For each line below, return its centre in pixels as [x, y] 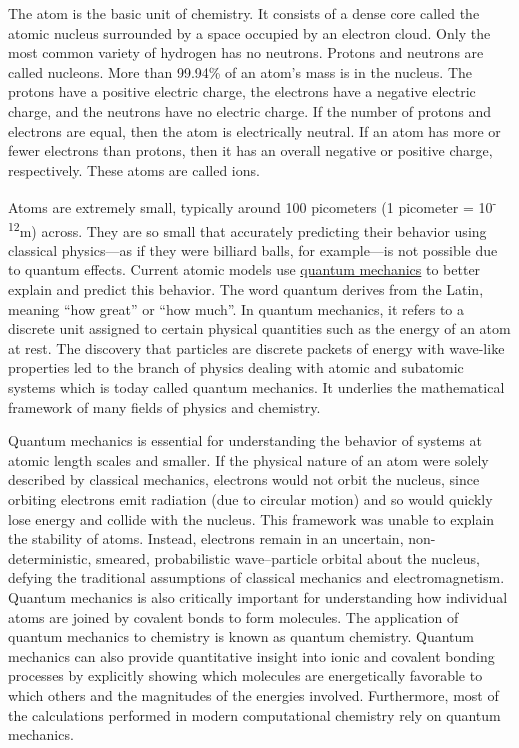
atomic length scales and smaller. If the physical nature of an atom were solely [248, 459]
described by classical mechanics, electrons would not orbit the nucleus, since [244, 479]
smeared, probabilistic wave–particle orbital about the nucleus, [288, 557]
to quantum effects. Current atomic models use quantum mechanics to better [244, 269]
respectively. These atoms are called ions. [134, 169]
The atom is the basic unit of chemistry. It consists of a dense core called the [244, 13]
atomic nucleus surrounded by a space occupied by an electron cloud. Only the [249, 32]
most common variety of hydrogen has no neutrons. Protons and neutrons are [246, 52]
